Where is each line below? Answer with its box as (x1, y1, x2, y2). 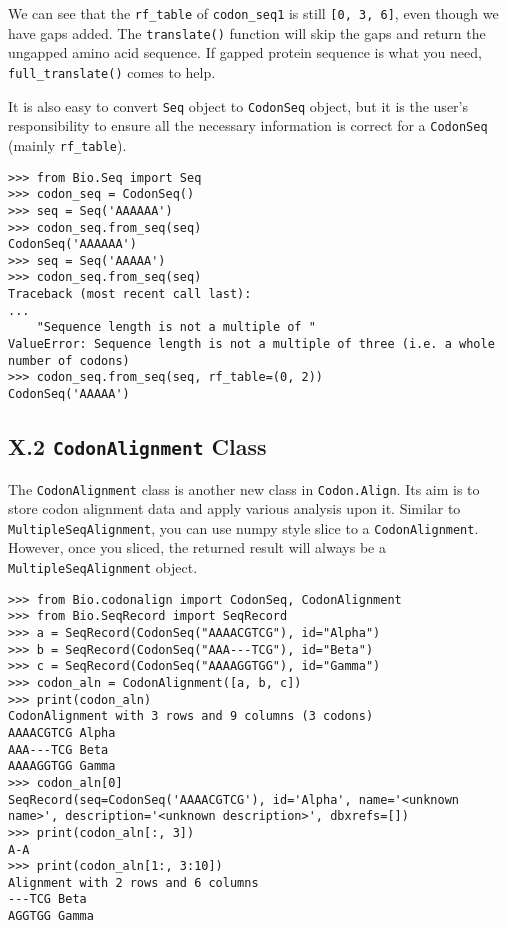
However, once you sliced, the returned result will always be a (8, 537, 386, 558)
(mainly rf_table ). (8, 134, 127, 155)
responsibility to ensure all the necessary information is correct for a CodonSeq (8, 115, 488, 136)
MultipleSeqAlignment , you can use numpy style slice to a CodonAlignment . (8, 517, 479, 538)
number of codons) (8, 353, 130, 368)
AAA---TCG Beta (8, 742, 109, 757)
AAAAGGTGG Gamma (8, 759, 116, 774)
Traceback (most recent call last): (8, 287, 252, 302)
